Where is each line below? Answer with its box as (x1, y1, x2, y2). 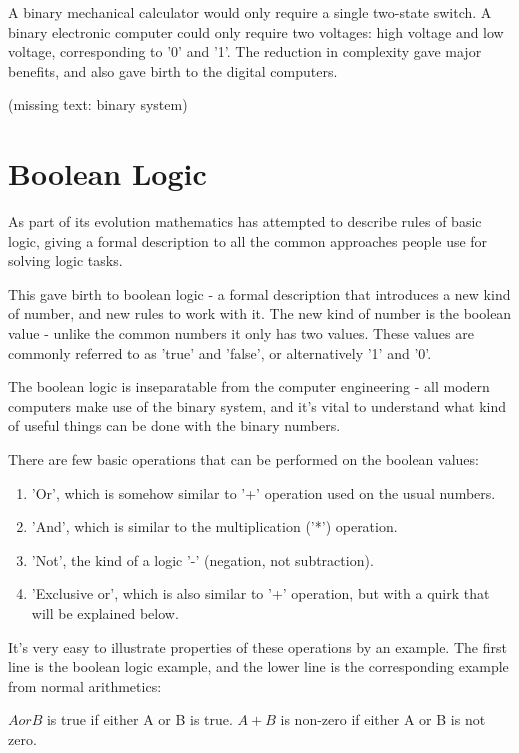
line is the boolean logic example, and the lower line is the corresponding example (8, 656, 509, 677)
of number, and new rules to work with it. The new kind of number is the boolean (8, 303, 512, 324)
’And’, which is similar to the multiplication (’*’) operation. (31, 516, 398, 537)
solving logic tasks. (8, 250, 123, 271)
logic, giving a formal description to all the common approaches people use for (8, 230, 488, 251)
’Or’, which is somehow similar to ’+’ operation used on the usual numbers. (31, 482, 496, 503)
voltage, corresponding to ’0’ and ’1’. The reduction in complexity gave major (8, 41, 482, 62)
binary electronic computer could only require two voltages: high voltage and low (8, 21, 504, 42)
